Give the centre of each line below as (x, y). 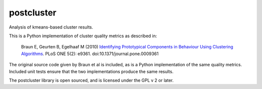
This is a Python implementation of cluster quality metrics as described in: (83, 36)
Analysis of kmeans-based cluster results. (51, 27)
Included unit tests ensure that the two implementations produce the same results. (91, 71)
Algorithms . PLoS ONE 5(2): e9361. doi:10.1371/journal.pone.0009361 (90, 54)
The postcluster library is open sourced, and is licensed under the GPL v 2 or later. (91, 80)
